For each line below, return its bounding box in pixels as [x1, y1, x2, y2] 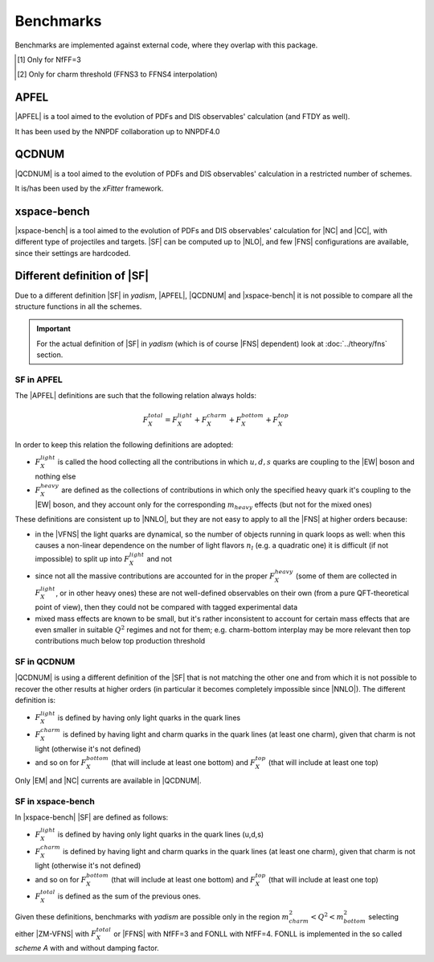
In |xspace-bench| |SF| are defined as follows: [14, 812, 169, 822]
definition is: [14, 696, 56, 705]
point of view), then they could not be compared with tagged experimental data [35, 602, 298, 612]
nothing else [35, 471, 76, 481]
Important [36, 324, 72, 334]
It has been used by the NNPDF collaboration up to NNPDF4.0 [14, 126, 220, 136]
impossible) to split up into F [35, 554, 130, 564]
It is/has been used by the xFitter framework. [14, 183, 164, 193]
